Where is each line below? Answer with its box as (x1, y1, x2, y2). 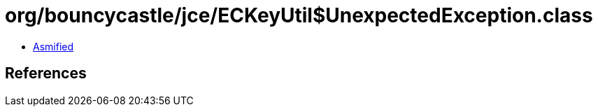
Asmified (33, 40, 74, 52)
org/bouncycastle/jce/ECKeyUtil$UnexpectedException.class (5, 3, 593, 27)
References (5, 64, 87, 83)
